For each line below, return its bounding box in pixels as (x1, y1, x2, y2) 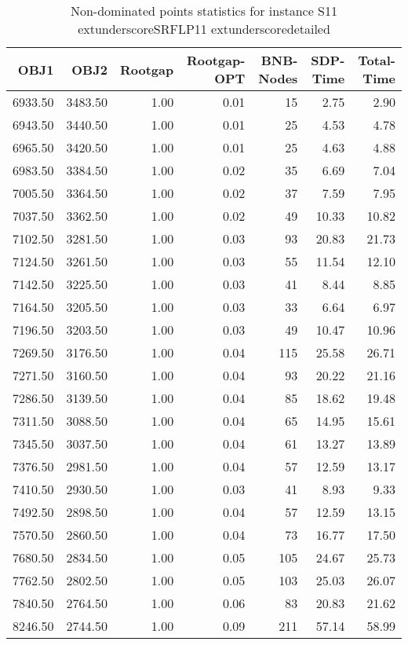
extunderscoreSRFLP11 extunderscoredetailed (78, 20, 330, 38)
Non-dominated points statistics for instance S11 (70, 2, 338, 20)
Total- (358, 51, 395, 69)
